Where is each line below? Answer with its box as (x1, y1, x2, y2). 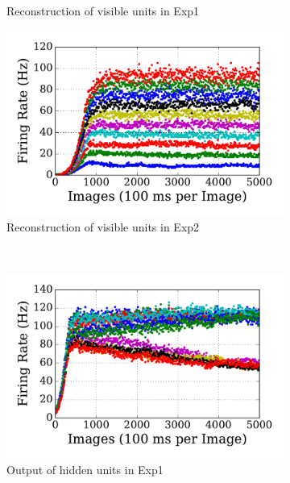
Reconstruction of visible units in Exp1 (6, 2, 200, 19)
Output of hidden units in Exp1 (6, 460, 164, 477)
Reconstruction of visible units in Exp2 (6, 218, 200, 235)
